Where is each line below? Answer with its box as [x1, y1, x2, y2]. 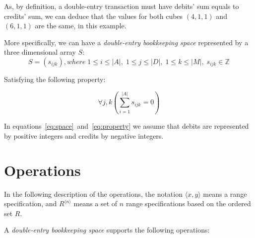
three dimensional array [4, 47, 76, 57]
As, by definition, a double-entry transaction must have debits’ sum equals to [4, 1, 239, 11]
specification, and [4, 198, 57, 209]
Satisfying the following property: [4, 74, 106, 84]
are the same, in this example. [35, 20, 127, 31]
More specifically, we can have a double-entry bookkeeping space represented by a [4, 37, 249, 47]
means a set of [73, 198, 118, 209]
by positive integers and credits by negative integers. [4, 130, 164, 141]
